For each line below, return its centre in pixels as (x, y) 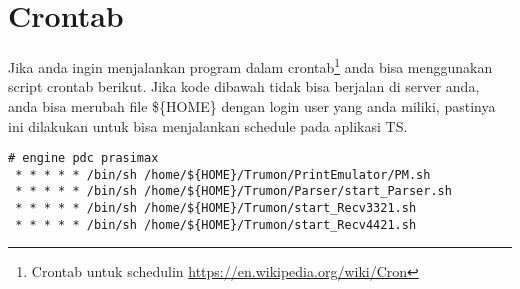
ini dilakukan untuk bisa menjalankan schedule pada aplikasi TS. (208, 125)
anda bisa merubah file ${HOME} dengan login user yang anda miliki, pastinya (252, 105)
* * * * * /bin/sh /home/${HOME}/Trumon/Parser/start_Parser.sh (233, 191)
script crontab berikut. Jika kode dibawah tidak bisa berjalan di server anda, (244, 86)
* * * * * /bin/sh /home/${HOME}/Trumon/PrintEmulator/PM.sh (223, 174)
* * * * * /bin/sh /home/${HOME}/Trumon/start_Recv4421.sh (216, 224)
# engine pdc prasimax (83, 158)
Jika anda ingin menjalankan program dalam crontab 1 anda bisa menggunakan (250, 65)
